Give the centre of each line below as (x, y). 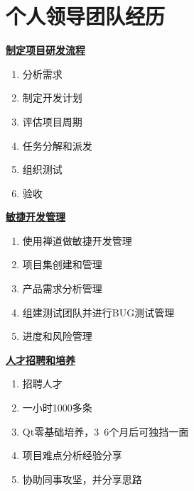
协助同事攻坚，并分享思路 (82, 479)
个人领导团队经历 (86, 16)
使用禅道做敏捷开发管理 (77, 240)
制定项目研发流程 (45, 50)
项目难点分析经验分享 (72, 455)
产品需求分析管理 (62, 288)
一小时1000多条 (57, 408)
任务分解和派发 (57, 145)
